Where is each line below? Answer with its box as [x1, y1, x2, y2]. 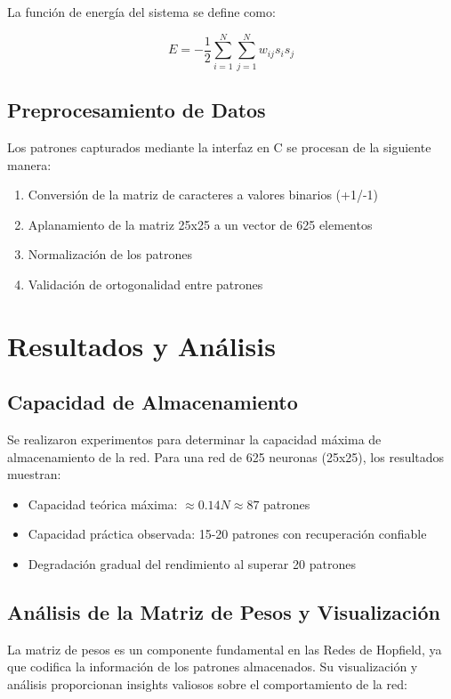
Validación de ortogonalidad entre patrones [28, 274, 263, 293]
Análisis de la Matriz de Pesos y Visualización [7, 598, 440, 626]
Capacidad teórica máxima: [28, 494, 178, 513]
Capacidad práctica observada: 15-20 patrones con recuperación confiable [28, 524, 427, 543]
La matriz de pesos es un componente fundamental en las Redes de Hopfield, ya [7, 639, 442, 658]
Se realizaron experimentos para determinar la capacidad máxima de [7, 430, 382, 449]
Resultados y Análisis [7, 327, 276, 363]
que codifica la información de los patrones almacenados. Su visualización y [7, 657, 418, 676]
